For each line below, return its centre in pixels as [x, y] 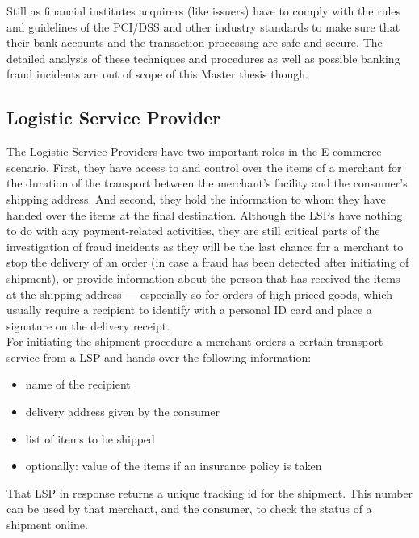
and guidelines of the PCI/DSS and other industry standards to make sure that [203, 26]
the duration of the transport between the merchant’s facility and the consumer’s [207, 183]
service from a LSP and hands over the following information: [159, 357]
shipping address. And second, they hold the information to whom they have [196, 198]
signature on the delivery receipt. [88, 325]
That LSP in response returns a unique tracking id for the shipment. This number [210, 492]
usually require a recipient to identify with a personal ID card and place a [189, 310]
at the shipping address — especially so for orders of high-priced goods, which [199, 294]
